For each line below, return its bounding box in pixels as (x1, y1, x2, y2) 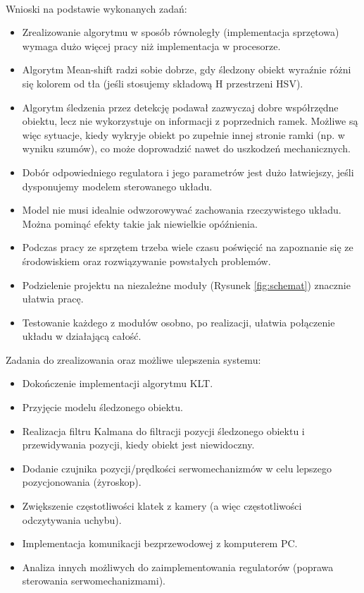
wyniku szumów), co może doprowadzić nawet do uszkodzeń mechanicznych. (22, 141, 351, 156)
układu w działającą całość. (22, 329, 142, 343)
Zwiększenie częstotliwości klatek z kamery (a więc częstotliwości (22, 499, 302, 513)
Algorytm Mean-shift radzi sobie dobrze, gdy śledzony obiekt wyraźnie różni (22, 62, 351, 77)
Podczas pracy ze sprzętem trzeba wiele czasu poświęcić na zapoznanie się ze (22, 240, 353, 255)
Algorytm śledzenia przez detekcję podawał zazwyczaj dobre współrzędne (22, 99, 339, 114)
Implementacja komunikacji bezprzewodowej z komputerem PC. (22, 536, 298, 551)
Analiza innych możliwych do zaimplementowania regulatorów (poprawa (22, 559, 334, 574)
